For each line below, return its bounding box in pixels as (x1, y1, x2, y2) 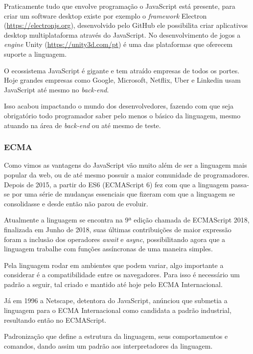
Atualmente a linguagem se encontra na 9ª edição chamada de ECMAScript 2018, (4, 215, 250, 225)
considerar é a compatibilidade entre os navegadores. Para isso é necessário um (4, 269, 240, 280)
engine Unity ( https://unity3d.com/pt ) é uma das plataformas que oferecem (4, 39, 233, 49)
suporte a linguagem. (4, 48, 67, 59)
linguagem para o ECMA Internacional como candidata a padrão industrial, (4, 305, 231, 315)
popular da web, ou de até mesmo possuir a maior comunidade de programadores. (4, 169, 250, 179)
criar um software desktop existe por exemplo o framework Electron (4, 10, 207, 21)
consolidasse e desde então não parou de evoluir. (4, 198, 148, 208)
